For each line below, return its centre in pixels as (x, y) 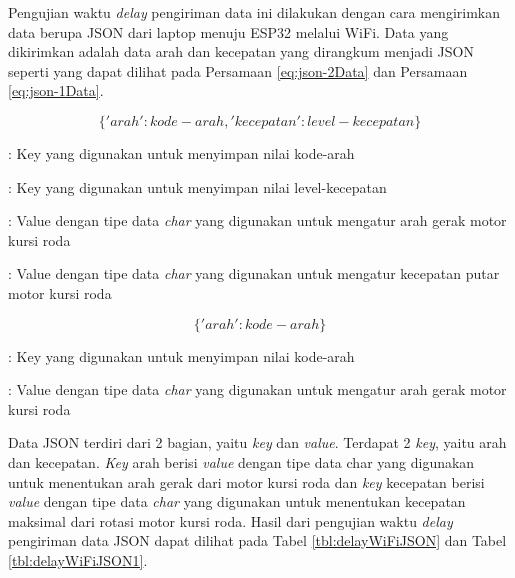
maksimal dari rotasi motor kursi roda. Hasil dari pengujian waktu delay (230, 520)
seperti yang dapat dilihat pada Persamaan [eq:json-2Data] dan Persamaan (238, 70)
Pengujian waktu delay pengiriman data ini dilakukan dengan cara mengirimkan (254, 12)
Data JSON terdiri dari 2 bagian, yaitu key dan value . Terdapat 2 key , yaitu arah (257, 442)
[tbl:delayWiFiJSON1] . (78, 559)
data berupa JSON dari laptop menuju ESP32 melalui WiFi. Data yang (228, 31)
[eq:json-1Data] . (56, 90)
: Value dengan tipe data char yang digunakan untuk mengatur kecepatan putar (254, 273)
